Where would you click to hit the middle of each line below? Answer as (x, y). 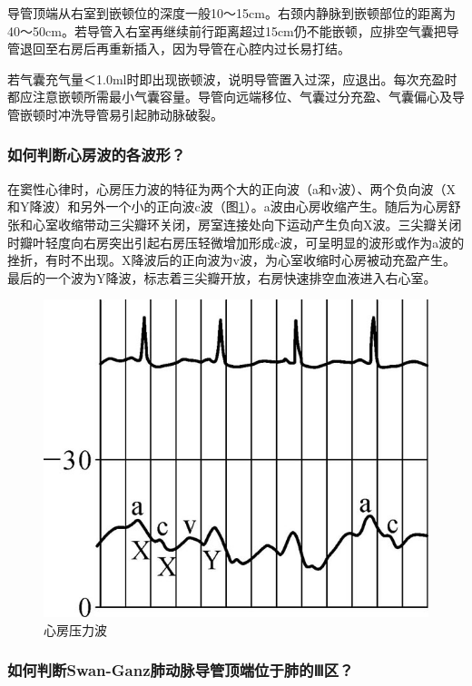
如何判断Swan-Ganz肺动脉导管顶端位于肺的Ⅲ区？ (181, 670)
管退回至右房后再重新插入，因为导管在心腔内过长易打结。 (179, 49)
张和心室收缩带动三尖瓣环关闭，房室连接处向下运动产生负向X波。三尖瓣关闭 (235, 224)
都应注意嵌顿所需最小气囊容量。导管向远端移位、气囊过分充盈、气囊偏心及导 (236, 97)
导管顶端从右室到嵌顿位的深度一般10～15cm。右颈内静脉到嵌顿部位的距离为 (231, 13)
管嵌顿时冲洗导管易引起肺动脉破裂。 (115, 114)
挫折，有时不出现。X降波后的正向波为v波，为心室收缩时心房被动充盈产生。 (231, 260)
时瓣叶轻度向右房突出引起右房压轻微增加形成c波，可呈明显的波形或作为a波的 (236, 242)
